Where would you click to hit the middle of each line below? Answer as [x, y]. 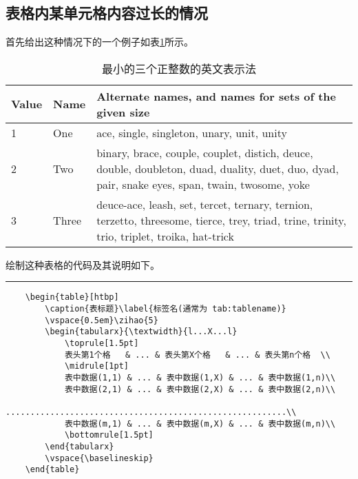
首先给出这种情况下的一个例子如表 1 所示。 [99, 42]
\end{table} [52, 470]
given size [123, 112]
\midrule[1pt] [96, 366]
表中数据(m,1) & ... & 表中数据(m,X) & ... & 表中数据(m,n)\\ [200, 424]
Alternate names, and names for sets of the [217, 96]
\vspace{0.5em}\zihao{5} [102, 320]
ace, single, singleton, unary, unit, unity [192, 132]
